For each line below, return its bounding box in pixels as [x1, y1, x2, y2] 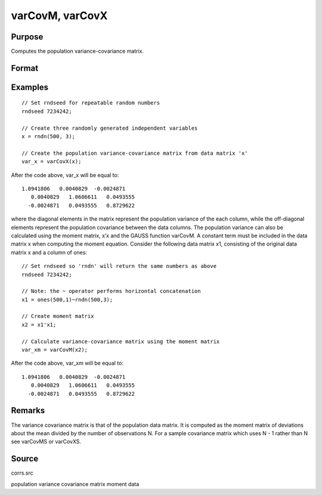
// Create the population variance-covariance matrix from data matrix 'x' [21, 149, 248, 157]
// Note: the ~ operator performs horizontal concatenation [21, 288, 201, 295]
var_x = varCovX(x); [21, 158, 82, 165]
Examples [11, 82, 49, 92]
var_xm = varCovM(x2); [21, 347, 88, 353]
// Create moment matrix [21, 313, 94, 320]
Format [11, 63, 39, 73]
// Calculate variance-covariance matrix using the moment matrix [21, 338, 220, 345]
